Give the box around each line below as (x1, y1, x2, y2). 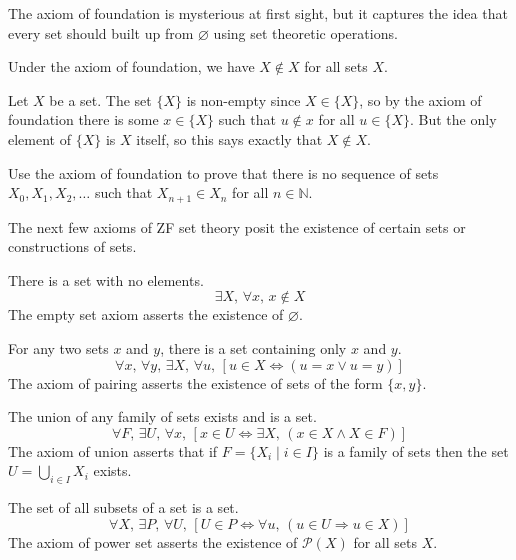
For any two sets (8, 337, 109, 358)
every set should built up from (8, 22, 194, 43)
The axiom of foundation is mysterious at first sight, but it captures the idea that (8, 3, 508, 23)
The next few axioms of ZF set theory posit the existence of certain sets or (8, 216, 466, 237)
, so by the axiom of (359, 89, 482, 110)
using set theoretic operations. (213, 22, 398, 43)
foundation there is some (8, 109, 159, 130)
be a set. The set (49, 89, 152, 110)
